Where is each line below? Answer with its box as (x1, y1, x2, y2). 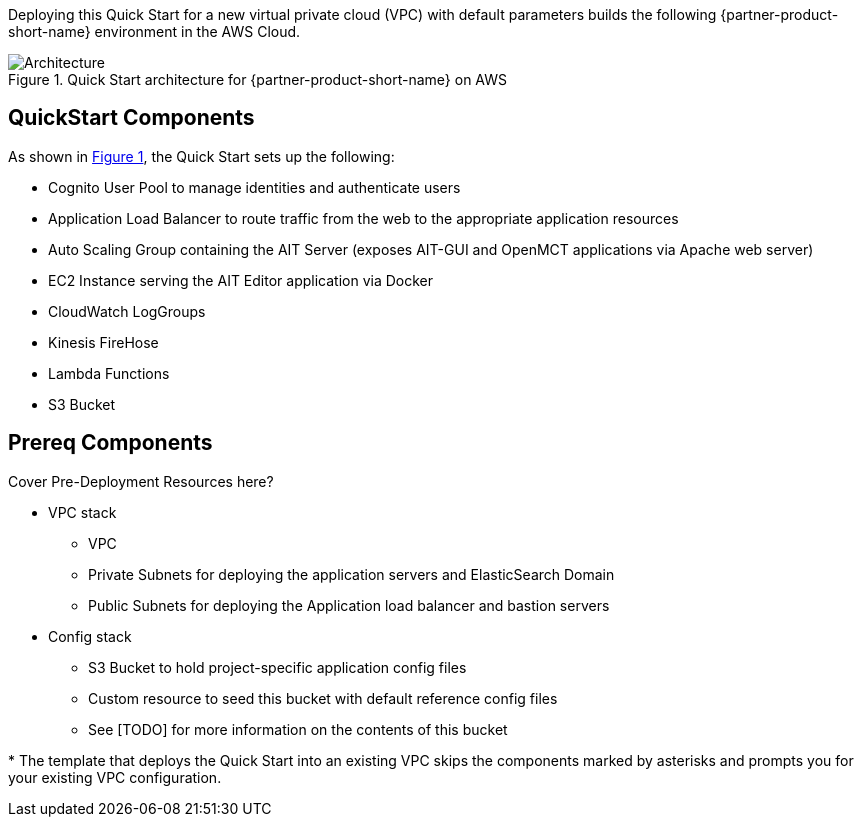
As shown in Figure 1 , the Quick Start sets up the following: (8, 147, 395, 165)
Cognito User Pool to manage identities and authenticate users (48, 178, 461, 196)
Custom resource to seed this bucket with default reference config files (88, 689, 558, 707)
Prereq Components (8, 430, 213, 456)
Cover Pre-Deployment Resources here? (8, 472, 274, 490)
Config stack (48, 627, 132, 645)
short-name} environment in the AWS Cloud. (8, 23, 301, 40)
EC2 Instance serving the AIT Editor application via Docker (48, 271, 433, 289)
